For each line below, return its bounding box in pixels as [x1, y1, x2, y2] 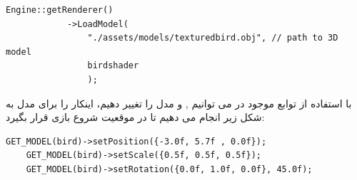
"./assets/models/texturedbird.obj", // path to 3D [87, 33, 338, 43]
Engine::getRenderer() [6, 5, 114, 15]
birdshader [87, 60, 139, 71]
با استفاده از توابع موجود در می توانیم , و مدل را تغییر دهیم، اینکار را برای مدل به [6, 95, 352, 110]
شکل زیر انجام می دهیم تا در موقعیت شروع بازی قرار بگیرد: [6, 110, 265, 125]
